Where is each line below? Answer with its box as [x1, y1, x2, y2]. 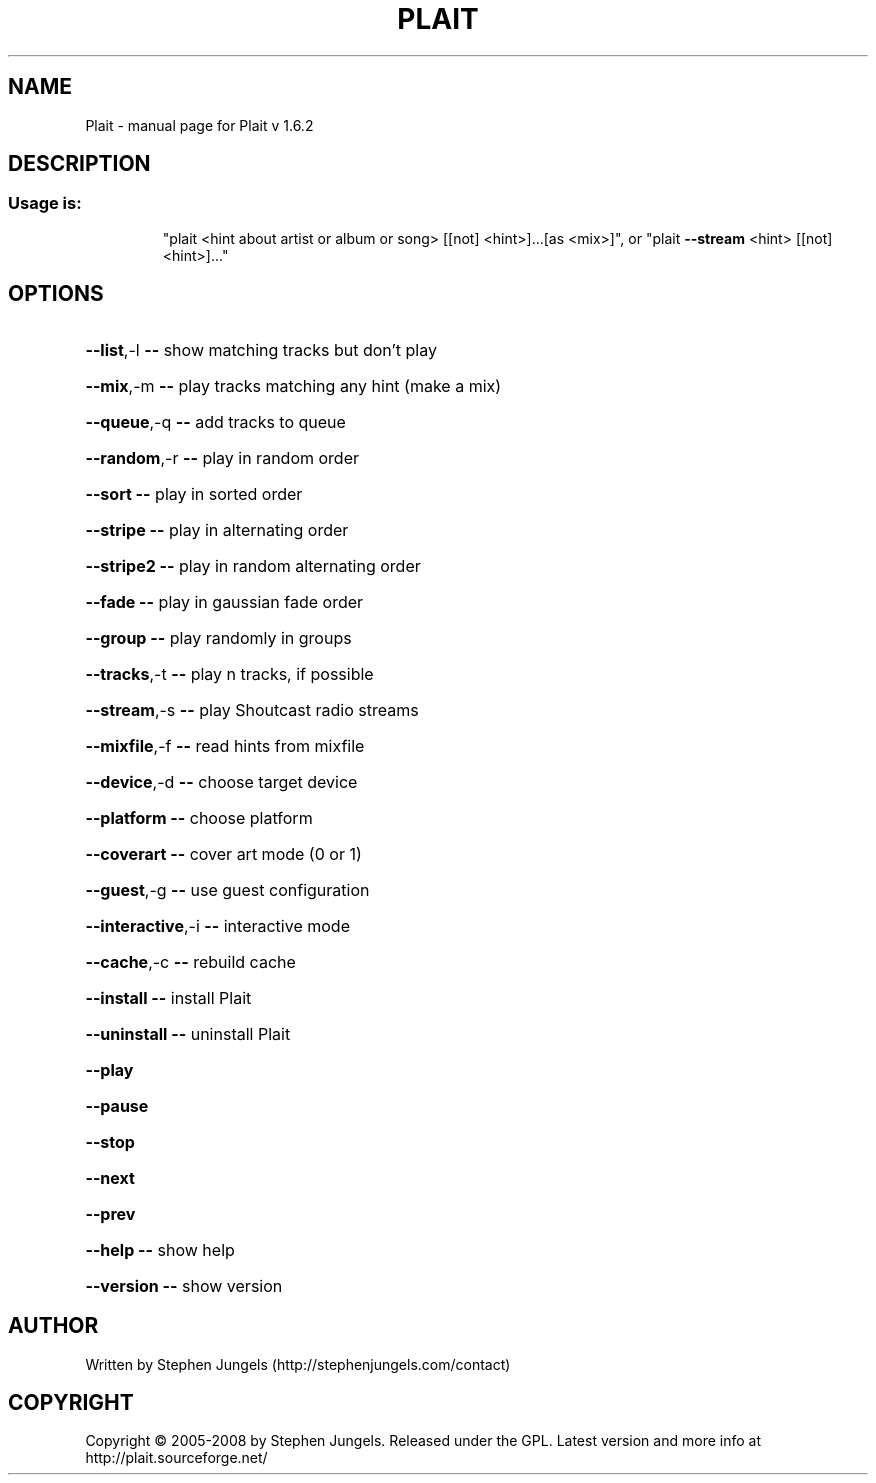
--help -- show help [85, 1239, 235, 1260]
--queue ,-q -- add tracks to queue [85, 411, 346, 432]
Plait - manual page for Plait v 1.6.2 [85, 116, 314, 134]
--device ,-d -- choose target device [85, 771, 358, 792]
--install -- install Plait [85, 987, 252, 1008]
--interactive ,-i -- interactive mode [85, 915, 350, 936]
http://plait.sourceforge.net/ [85, 1449, 268, 1467]
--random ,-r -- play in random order [85, 447, 359, 468]
